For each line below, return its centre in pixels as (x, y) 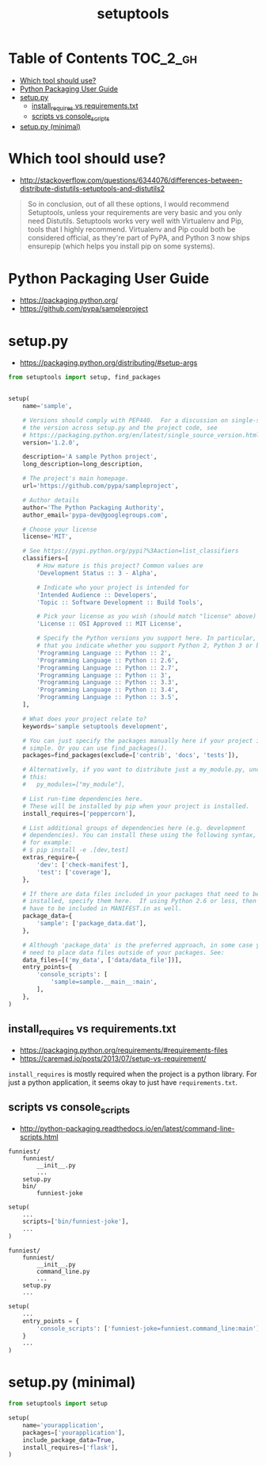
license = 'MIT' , (47, 536)
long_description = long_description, (83, 464)
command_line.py (63, 1272)
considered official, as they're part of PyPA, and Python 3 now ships (139, 238)
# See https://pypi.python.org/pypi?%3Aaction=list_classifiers (131, 551)
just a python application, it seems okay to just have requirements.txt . (123, 1082)
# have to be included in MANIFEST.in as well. (102, 909)
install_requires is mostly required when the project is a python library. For (133, 1074)
